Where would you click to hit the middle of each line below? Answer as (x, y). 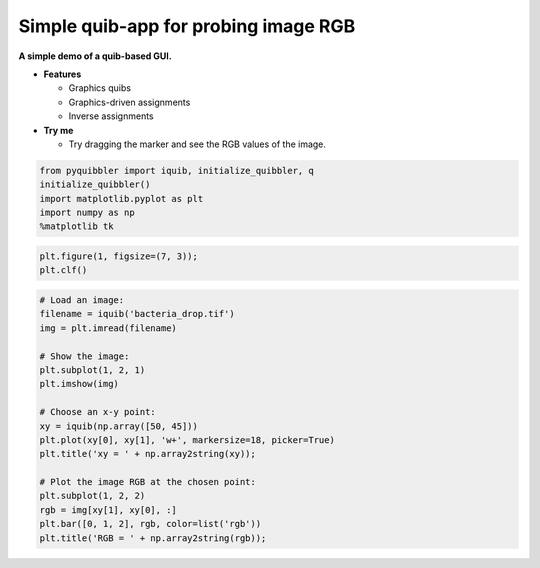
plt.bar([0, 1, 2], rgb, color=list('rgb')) (150, 524)
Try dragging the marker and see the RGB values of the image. (197, 144)
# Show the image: (84, 356)
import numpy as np (87, 213)
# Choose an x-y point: (98, 412)
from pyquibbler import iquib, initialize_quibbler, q (176, 170)
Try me (58, 130)
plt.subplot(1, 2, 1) (92, 369)
